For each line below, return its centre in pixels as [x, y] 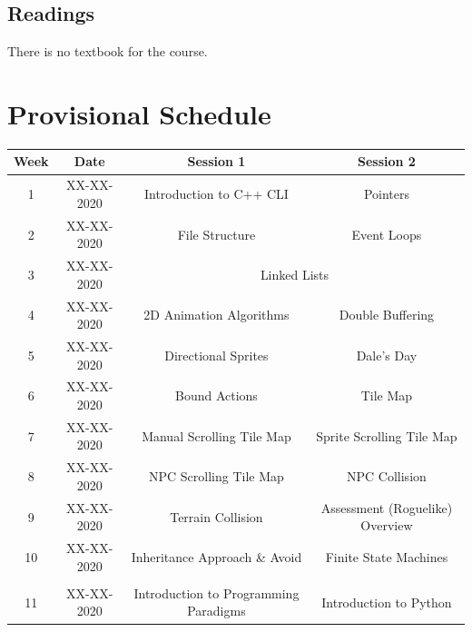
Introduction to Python [387, 602]
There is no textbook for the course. [108, 51]
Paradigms [216, 611]
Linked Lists [295, 274]
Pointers [386, 194]
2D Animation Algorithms [216, 315]
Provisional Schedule [139, 113]
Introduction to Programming [216, 592]
